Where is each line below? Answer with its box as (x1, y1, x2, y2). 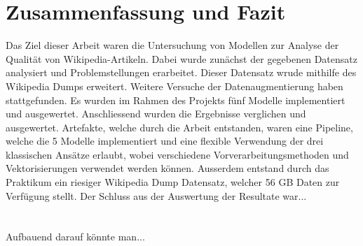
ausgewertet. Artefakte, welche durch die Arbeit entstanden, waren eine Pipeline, (6, 120, 353, 134)
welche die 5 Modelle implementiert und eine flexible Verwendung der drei (6, 133, 324, 148)
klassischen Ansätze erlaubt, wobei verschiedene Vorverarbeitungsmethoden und (6, 147, 349, 161)
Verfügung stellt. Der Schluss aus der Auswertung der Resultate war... (6, 188, 307, 203)
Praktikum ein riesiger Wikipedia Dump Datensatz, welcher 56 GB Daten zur (6, 175, 340, 189)
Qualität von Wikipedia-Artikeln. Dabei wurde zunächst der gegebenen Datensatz (6, 51, 357, 66)
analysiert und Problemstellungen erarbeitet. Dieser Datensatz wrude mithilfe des (6, 65, 357, 80)
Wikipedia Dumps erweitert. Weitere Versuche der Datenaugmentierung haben (6, 78, 343, 93)
